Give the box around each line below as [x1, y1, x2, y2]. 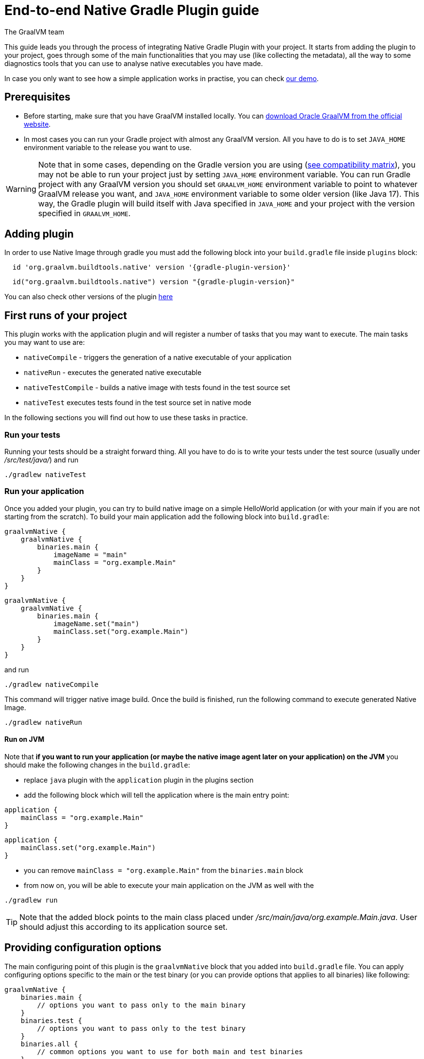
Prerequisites [4, 91, 70, 103]
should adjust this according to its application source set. [19, 922, 228, 932]
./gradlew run [4, 896, 58, 904]
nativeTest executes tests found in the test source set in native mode [24, 398, 251, 407]
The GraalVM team [4, 27, 65, 36]
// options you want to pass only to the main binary [37, 1001, 246, 1009]
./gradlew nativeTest [4, 471, 86, 479]
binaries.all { [20, 1040, 78, 1048]
